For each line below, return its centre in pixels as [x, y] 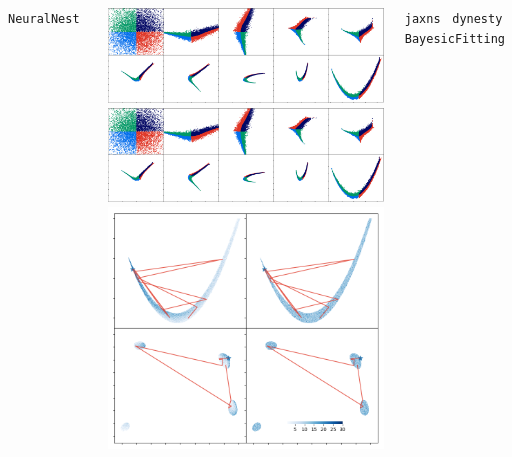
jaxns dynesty [453, 19]
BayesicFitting [454, 38]
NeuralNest [44, 19]
